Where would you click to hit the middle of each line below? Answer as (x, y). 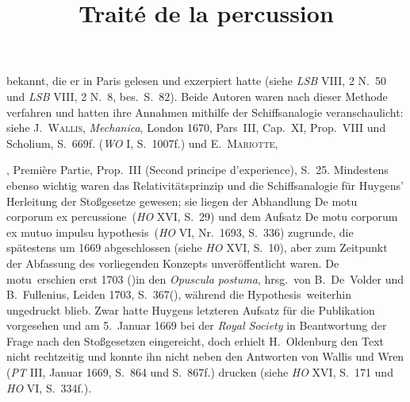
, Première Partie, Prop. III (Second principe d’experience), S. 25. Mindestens (197, 170)
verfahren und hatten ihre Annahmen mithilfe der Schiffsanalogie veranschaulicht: (205, 112)
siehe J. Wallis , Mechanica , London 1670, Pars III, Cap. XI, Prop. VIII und (196, 128)
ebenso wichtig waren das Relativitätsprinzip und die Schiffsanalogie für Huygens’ (205, 185)
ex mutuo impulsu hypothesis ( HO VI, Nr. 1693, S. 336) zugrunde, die (180, 232)
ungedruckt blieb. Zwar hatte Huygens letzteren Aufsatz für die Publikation (191, 309)
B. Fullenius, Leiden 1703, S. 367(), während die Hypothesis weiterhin (179, 294)
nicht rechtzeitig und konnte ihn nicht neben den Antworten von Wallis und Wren (205, 356)
